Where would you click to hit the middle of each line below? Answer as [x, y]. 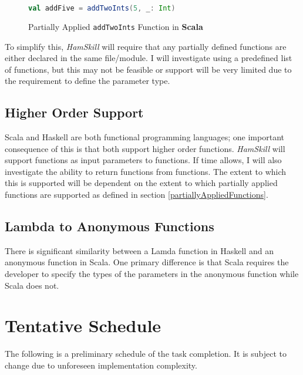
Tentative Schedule [83, 325]
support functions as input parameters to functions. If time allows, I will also [143, 160]
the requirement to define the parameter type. [87, 81]
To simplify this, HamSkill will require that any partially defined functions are [146, 46]
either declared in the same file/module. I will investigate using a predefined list [149, 58]
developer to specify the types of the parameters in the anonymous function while [152, 274]
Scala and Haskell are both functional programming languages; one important [144, 137]
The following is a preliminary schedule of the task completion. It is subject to [146, 354]
